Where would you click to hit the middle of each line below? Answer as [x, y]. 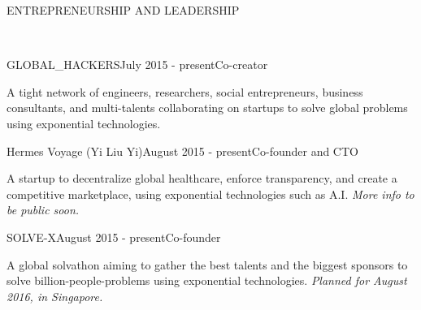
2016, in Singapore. [55, 296]
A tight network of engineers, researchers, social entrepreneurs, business [185, 91]
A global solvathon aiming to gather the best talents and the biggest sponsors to [207, 264]
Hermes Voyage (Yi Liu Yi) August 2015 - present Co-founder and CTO [182, 151]
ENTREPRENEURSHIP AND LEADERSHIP [123, 10]
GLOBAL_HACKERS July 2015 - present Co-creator [137, 65]
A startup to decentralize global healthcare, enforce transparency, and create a [202, 178]
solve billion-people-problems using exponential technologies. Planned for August [207, 280]
